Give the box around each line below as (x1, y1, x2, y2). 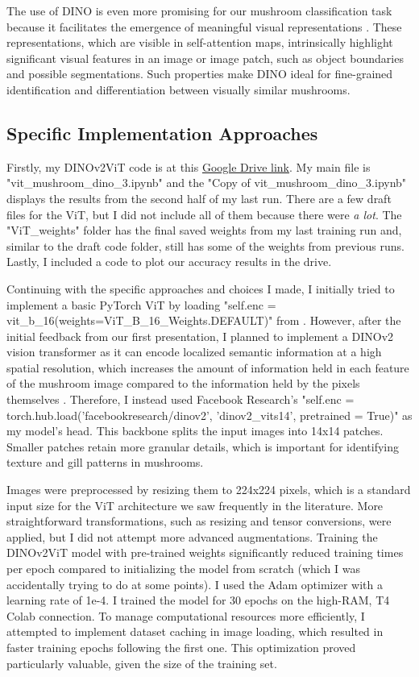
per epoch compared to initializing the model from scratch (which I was (6, 560, 360, 577)
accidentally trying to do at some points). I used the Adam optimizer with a (6, 575, 383, 592)
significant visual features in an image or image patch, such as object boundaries (6, 49, 404, 66)
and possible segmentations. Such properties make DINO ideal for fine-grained (6, 65, 393, 82)
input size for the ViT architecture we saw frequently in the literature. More (6, 496, 384, 513)
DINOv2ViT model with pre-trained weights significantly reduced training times (6, 544, 404, 561)
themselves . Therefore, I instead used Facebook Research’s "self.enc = (6, 391, 355, 408)
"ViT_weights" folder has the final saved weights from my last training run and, (6, 222, 402, 239)
